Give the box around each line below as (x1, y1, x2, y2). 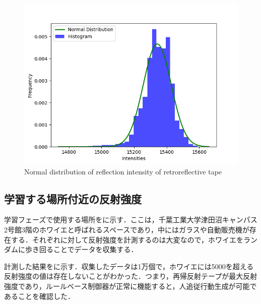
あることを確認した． (4, 290, 75, 301)
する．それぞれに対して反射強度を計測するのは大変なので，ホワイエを (11, 234, 243, 245)
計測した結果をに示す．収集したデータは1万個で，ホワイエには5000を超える (4, 261, 254, 271)
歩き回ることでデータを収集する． (25, 244, 138, 255)
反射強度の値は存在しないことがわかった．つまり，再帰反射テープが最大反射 (4, 271, 257, 281)
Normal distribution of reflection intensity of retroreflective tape (24, 166, 222, 176)
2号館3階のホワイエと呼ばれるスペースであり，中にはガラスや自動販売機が (4, 224, 249, 234)
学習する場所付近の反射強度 (4, 191, 142, 206)
